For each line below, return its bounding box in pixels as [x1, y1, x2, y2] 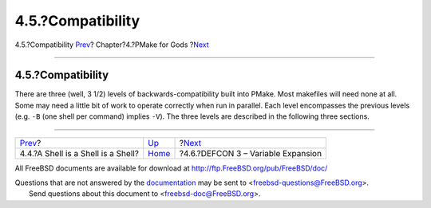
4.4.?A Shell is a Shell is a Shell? [19, 147, 140, 159]
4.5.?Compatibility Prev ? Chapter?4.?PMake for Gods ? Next [14, 40, 209, 49]
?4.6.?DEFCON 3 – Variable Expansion [179, 147, 322, 159]
